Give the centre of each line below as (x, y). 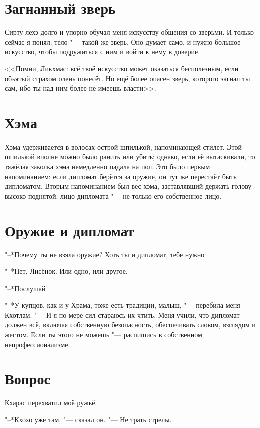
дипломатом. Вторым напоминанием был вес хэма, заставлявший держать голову (128, 186)
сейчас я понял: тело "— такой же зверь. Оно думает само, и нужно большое (123, 41)
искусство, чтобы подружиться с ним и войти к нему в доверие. (102, 51)
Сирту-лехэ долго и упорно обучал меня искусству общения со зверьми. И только (129, 32)
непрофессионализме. (37, 344)
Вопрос (27, 379)
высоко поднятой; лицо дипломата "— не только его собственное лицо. (113, 195)
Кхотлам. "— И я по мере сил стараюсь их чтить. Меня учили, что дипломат (122, 314)
